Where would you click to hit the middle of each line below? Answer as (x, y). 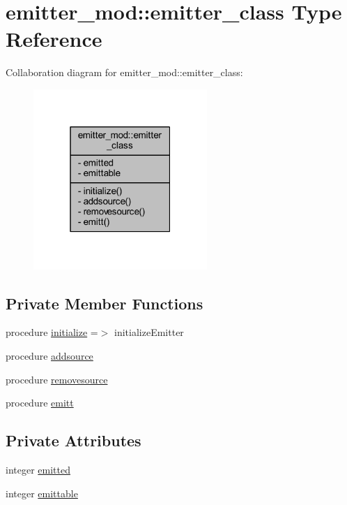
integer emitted (38, 469)
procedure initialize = (52, 332)
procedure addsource (49, 355)
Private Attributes (74, 440)
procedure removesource (57, 379)
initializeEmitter (149, 332)
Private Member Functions (105, 303)
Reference (54, 39)
